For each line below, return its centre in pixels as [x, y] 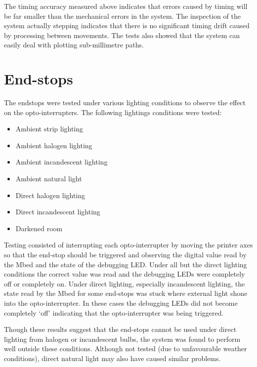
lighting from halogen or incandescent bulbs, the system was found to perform [122, 339]
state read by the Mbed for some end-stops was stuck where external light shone [126, 293]
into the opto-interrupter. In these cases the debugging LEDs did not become [121, 303]
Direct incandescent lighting [58, 212]
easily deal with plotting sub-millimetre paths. [74, 45]
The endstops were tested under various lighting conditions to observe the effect [125, 102]
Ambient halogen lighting [54, 145]
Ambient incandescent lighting [62, 162]
